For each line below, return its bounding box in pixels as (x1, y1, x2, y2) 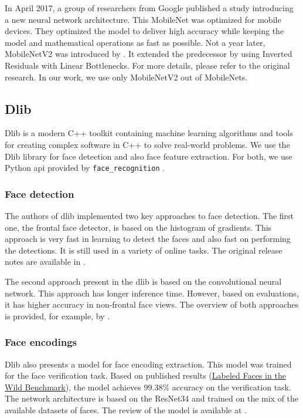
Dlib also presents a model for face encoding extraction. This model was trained (5, 358, 292, 370)
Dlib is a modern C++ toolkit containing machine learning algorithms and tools (5, 127, 293, 139)
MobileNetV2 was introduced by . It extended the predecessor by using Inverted (5, 48, 292, 60)
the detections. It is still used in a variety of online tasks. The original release (5, 244, 282, 256)
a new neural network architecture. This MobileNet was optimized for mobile (5, 13, 281, 25)
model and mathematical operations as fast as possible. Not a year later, (5, 36, 265, 48)
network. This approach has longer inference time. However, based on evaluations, (5, 286, 299, 299)
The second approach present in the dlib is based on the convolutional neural (5, 275, 282, 287)
